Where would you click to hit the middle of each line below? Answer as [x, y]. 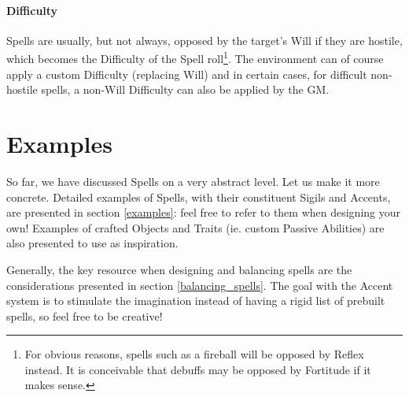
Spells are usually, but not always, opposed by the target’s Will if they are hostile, [204, 40]
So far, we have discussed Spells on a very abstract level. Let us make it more [193, 181]
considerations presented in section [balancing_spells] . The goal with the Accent [200, 285]
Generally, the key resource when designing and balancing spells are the [179, 269]
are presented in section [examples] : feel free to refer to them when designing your [204, 212]
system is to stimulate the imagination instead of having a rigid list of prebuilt [196, 301]
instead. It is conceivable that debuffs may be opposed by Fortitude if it [198, 369]
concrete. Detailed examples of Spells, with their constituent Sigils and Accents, [199, 197]
